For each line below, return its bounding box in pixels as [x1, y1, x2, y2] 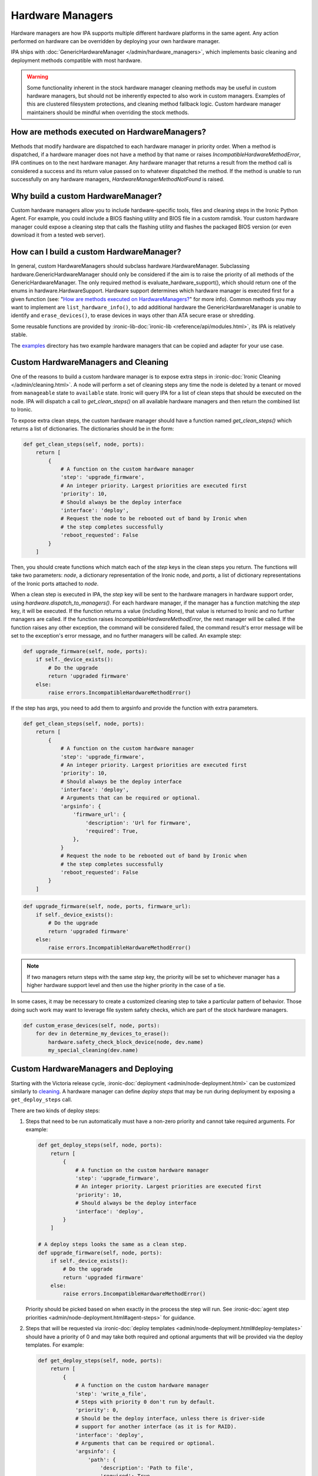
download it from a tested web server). [11, 231, 105, 239]
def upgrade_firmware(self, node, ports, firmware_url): [23, 903, 191, 910]
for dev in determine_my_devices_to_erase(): [35, 1030, 170, 1037]
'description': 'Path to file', [100, 1465, 194, 1471]
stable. [11, 331, 28, 338]
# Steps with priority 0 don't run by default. [75, 1398, 216, 1405]
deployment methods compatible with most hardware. [11, 57, 143, 64]
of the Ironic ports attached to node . [11, 580, 99, 587]
